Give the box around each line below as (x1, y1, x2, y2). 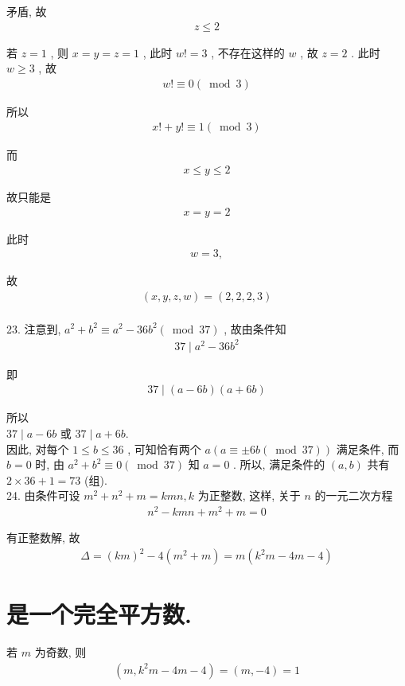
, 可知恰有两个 (127, 440, 201, 457)
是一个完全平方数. (6, 598, 192, 630)
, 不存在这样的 (211, 44, 285, 60)
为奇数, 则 (34, 644, 87, 661)
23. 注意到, (6, 320, 61, 337)
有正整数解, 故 (6, 528, 80, 545)
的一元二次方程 (314, 487, 393, 504)
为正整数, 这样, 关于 (197, 487, 301, 504)
